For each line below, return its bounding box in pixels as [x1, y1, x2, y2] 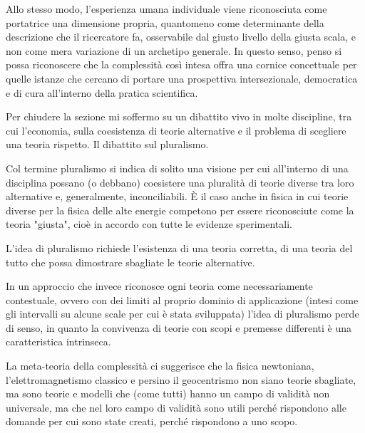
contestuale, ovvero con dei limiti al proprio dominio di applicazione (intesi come [6, 292, 359, 307]
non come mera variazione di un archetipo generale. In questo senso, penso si [6, 43, 342, 58]
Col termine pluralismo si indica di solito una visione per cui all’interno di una [6, 160, 349, 175]
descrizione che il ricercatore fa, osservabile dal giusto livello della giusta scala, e [6, 29, 356, 44]
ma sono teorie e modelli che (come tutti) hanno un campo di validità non [6, 386, 330, 401]
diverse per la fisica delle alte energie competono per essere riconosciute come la [6, 202, 354, 217]
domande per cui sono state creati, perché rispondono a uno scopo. [6, 414, 298, 429]
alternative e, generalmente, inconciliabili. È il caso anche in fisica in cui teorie [6, 189, 349, 204]
